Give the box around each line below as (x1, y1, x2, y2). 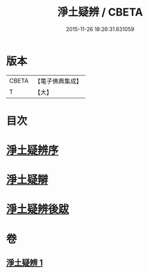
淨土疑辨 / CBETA (57, 5, 143, 19)
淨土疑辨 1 (6, 258, 44, 268)
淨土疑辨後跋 (6, 203, 70, 216)
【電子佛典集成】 (34, 77, 82, 85)
